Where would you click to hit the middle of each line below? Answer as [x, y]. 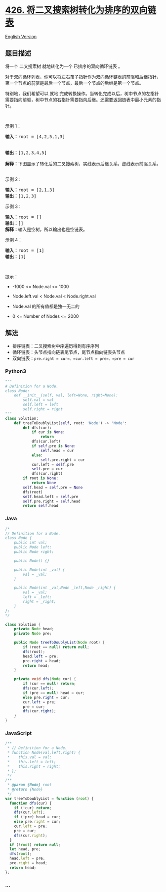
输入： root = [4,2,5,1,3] [35, 136]
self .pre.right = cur [62, 460]
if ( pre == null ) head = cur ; [54, 693]
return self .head [41, 506]
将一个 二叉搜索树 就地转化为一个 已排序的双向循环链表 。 [64, 66]
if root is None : [41, 478]
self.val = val [39, 400]
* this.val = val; [29, 757]
